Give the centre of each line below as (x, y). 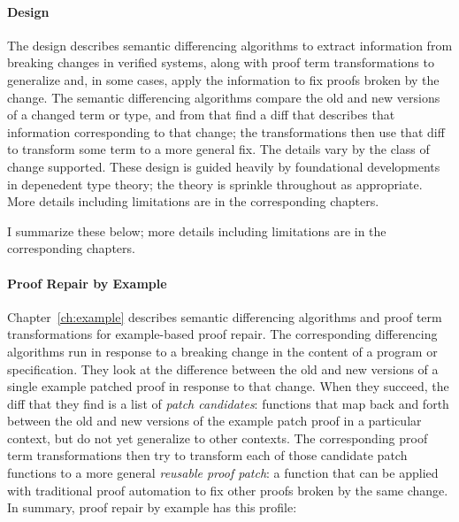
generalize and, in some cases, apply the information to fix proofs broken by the (223, 79)
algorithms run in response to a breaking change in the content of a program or (222, 351)
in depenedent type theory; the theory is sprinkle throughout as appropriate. (215, 184)
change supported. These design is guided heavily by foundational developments (224, 166)
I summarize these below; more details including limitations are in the (197, 230)
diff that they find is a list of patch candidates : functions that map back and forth (228, 403)
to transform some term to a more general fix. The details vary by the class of (218, 149)
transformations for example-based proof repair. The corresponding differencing (222, 334)
